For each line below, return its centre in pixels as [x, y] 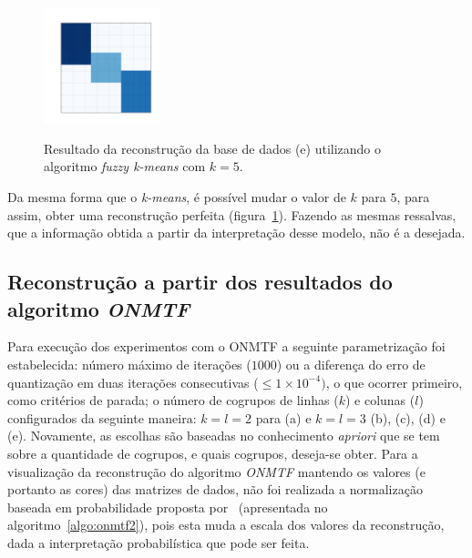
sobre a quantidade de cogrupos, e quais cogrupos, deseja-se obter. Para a [213, 453]
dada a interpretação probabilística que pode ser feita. [159, 542]
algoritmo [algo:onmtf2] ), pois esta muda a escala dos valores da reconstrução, [226, 525]
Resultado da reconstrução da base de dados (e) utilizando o [213, 148]
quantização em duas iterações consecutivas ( [133, 382]
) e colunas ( [380, 400]
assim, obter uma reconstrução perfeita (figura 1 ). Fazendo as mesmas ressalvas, [232, 214]
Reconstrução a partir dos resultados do [200, 282]
